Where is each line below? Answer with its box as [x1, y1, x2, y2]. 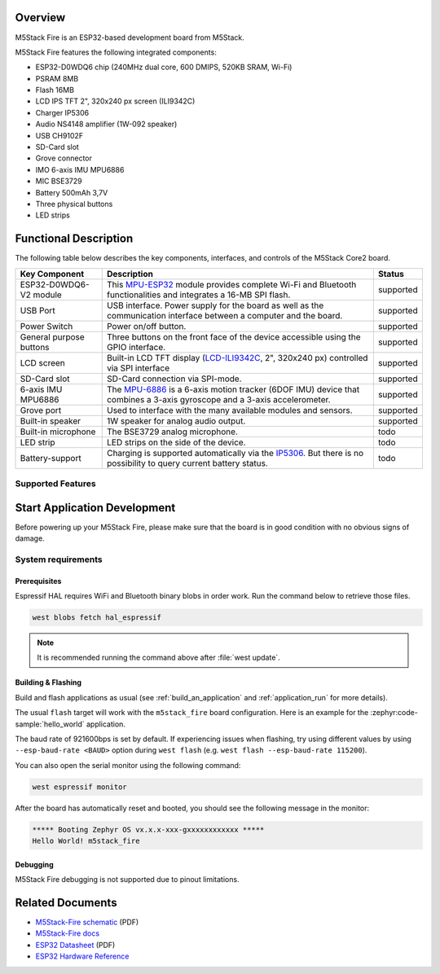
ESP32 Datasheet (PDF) [35, 940, 116, 950]
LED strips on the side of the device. [106, 437, 246, 448]
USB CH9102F [35, 130, 84, 140]
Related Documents [15, 896, 117, 910]
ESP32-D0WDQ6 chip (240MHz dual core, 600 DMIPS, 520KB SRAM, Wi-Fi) [35, 62, 293, 72]
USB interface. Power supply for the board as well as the [106, 300, 324, 311]
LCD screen [20, 357, 65, 368]
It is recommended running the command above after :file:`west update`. [37, 652, 280, 663]
